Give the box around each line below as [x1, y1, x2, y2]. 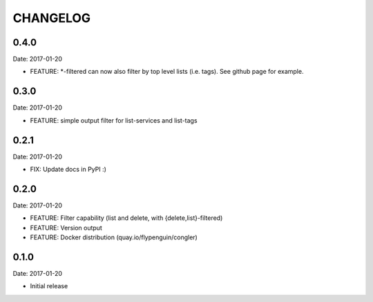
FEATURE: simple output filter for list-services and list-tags [30, 116, 198, 124]
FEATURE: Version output [30, 223, 103, 232]
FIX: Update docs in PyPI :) [30, 165, 107, 174]
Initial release [30, 282, 68, 290]
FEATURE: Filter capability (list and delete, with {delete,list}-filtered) [30, 214, 223, 222]
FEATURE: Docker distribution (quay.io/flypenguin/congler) [30, 233, 198, 241]
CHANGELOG [12, 10, 91, 26]
